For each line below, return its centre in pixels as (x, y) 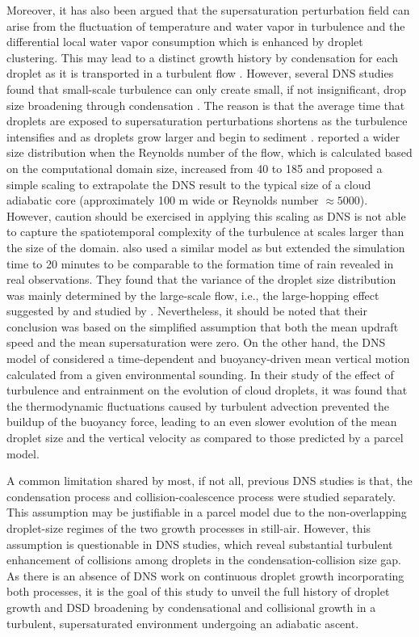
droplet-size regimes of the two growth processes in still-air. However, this (189, 528)
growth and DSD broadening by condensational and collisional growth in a (191, 607)
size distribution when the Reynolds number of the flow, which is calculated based (209, 152)
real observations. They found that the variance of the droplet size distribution (201, 279)
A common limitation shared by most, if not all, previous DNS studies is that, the (209, 481)
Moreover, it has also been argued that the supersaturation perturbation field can (208, 10)
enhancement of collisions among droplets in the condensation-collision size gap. (204, 560)
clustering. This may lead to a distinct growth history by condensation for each (203, 57)
